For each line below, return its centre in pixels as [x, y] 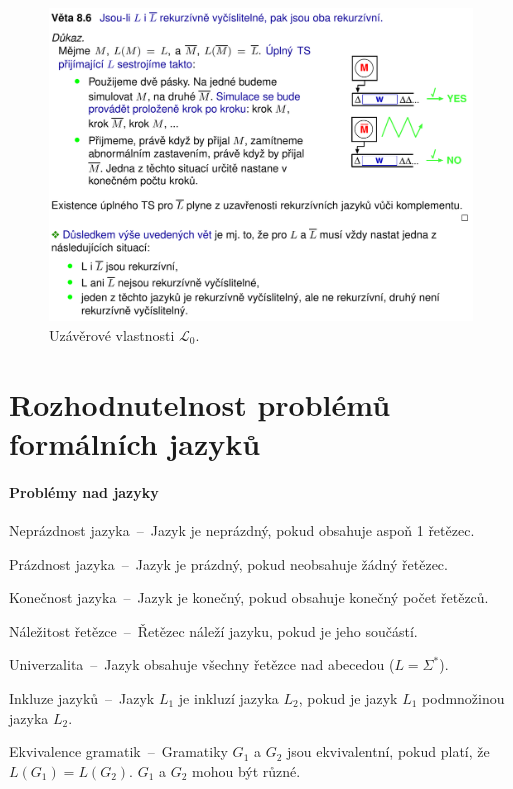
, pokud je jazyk [348, 697]
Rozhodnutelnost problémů [200, 403]
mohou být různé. [246, 770]
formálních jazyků [135, 443]
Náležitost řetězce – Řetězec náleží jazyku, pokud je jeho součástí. [213, 630]
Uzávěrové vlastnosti [112, 335]
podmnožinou [463, 697]
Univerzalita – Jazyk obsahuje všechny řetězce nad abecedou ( [202, 664]
